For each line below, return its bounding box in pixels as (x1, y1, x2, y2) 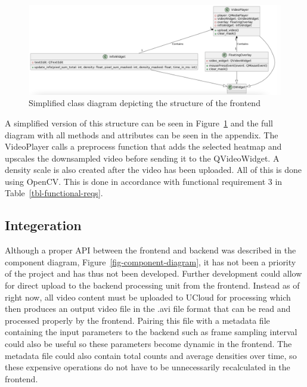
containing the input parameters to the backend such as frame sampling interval (5, 326, 297, 338)
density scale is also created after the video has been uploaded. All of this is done (5, 163, 302, 176)
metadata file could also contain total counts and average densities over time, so (5, 349, 297, 361)
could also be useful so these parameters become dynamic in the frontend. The (5, 338, 292, 350)
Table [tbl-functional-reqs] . (5, 187, 103, 199)
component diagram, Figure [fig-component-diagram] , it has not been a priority (5, 255, 296, 268)
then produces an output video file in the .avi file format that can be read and (5, 302, 291, 315)
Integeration (5, 216, 82, 234)
